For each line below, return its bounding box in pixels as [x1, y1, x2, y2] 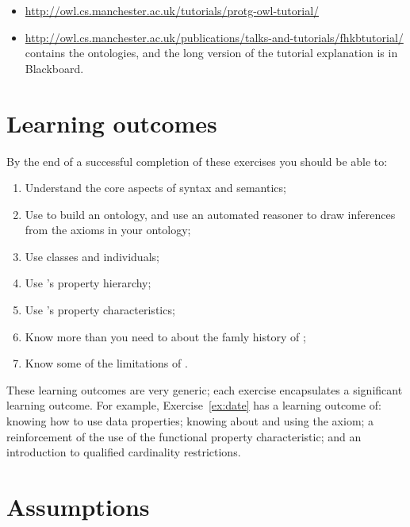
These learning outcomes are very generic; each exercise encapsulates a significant [6, 381, 403, 398]
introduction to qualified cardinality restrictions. [6, 444, 241, 460]
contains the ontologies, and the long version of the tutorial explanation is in [25, 44, 398, 61]
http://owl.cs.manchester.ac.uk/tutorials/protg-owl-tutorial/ [25, 2, 320, 18]
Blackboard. [25, 60, 84, 76]
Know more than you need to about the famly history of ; [25, 328, 306, 344]
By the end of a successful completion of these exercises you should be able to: [6, 152, 388, 169]
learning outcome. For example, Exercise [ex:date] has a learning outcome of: [6, 397, 381, 414]
